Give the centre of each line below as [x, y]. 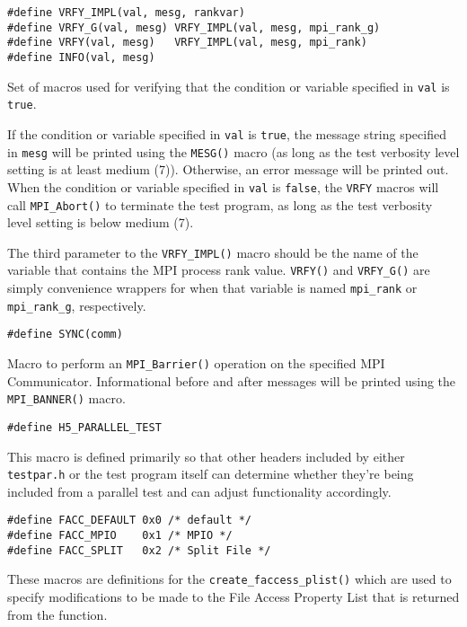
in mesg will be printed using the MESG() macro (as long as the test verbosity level [233, 151]
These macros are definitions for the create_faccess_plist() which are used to [229, 579]
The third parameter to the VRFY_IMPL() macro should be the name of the [213, 252]
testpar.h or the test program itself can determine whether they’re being [211, 474]
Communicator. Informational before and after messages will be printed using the [232, 380]
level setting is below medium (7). [101, 222]
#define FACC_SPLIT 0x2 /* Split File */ [139, 550]
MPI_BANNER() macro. [66, 398]
